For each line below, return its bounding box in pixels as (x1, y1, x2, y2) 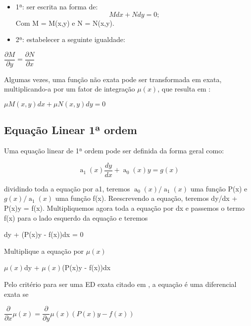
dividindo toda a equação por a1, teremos (4, 183, 130, 193)
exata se (4, 288, 29, 299)
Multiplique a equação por (4, 245, 84, 256)
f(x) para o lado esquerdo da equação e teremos (4, 212, 148, 223)
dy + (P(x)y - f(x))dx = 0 (4, 229, 84, 239)
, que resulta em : (157, 84, 211, 94)
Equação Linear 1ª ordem (4, 122, 137, 138)
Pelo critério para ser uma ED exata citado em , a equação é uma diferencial (4, 279, 237, 289)
